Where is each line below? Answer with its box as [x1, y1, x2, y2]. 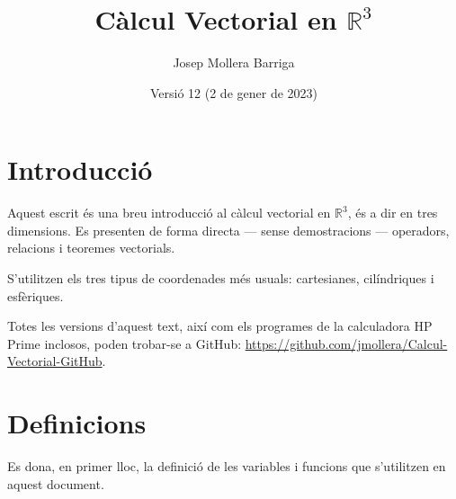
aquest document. [7, 474, 104, 493]
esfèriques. [7, 286, 64, 305]
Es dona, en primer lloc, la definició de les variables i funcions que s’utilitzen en [7, 457, 446, 476]
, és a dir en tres [347, 203, 438, 222]
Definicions [7, 405, 147, 441]
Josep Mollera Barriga [173, 53, 295, 72]
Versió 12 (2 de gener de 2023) [149, 83, 318, 102]
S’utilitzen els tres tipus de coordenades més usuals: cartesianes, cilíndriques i [7, 269, 434, 288]
